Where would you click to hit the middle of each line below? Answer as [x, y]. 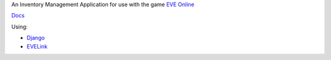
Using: [20, 27]
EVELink [37, 46]
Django [36, 38]
